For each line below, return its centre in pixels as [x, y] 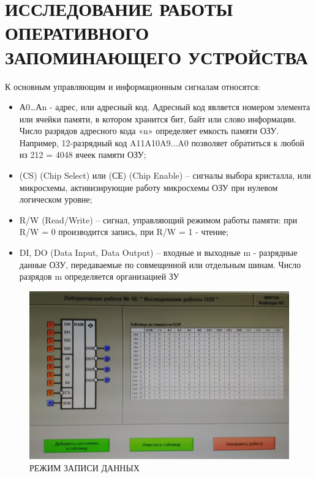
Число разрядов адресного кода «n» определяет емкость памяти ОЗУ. [149, 131]
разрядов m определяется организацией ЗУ [99, 276]
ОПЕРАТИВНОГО [77, 33]
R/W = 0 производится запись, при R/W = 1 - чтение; [124, 232]
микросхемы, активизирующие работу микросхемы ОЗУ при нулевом [149, 187]
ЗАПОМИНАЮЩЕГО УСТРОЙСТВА [156, 57]
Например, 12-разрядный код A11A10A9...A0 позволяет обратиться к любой [162, 142]
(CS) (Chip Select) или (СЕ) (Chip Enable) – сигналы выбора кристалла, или [165, 175]
